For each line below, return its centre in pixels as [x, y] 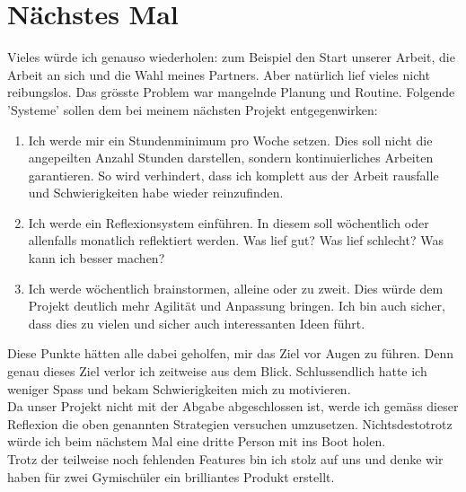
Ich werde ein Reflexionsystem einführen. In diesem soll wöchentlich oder [229, 222]
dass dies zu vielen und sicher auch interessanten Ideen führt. [197, 323]
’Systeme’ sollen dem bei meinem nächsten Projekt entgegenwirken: [193, 109]
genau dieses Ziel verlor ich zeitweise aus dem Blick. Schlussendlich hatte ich [217, 371]
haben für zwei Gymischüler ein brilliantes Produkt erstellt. [171, 476]
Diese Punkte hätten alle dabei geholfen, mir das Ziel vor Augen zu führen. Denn [231, 353]
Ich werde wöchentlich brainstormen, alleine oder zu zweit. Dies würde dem [236, 288]
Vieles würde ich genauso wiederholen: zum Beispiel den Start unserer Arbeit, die [231, 57]
